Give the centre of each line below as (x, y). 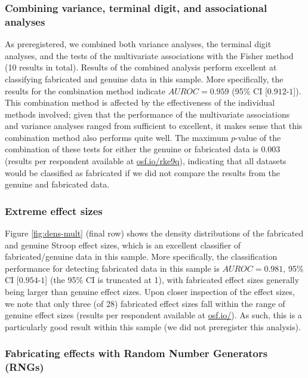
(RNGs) (24, 367)
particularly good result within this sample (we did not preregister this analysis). (153, 326)
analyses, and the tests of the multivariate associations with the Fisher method (149, 55)
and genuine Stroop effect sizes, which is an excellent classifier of (123, 245)
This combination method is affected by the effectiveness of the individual (140, 102)
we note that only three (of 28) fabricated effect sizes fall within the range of (145, 303)
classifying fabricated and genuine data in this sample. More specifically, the (144, 79)
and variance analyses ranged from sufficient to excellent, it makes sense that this (154, 126)
